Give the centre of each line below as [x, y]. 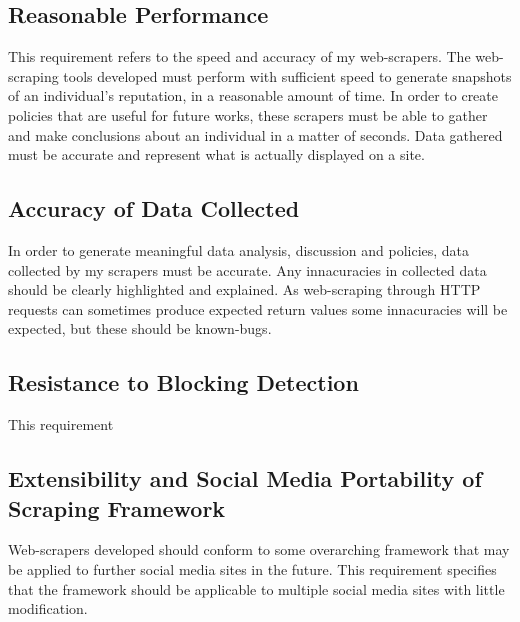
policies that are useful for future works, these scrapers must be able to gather [248, 114]
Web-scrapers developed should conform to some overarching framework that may [259, 549]
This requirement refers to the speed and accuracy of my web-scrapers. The [239, 56]
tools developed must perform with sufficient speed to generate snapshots [287, 75]
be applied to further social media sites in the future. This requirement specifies [252, 568]
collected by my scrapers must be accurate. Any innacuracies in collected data [247, 269]
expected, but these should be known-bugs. [140, 328]
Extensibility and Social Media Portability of [245, 478]
